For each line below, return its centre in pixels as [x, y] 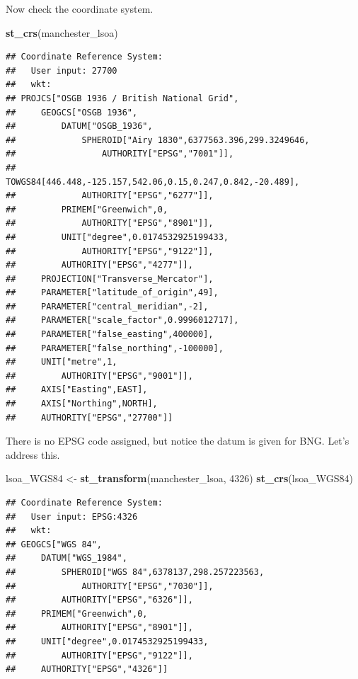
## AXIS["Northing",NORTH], [82, 404]
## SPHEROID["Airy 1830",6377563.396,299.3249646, [158, 140]
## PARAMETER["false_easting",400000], [110, 335]
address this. [33, 454]
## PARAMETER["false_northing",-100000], [115, 348]
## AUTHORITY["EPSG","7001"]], [120, 154]
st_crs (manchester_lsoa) [62, 32]
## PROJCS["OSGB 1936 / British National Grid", [122, 98]
